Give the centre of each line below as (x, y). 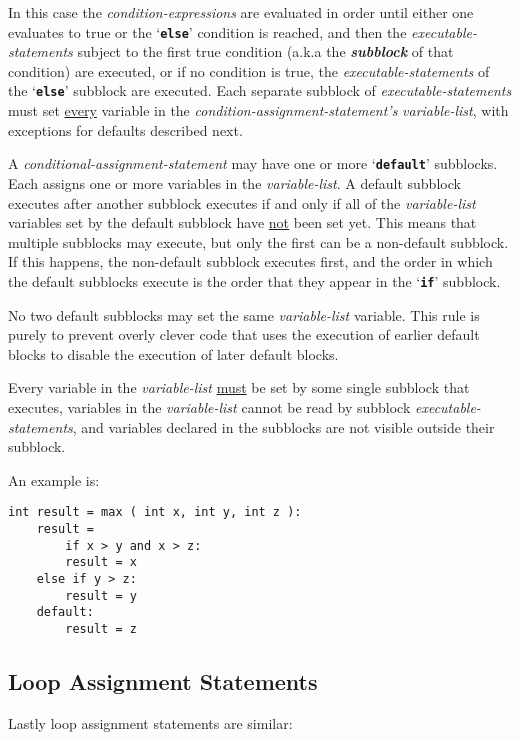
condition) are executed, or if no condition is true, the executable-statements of (249, 70)
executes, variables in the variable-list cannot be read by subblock (209, 406)
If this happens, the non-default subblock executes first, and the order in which (250, 261)
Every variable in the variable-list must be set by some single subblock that (239, 387)
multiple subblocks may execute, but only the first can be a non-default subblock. (258, 241)
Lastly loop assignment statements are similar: (150, 722)
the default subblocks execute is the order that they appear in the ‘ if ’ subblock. (254, 280)
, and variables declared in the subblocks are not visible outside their (283, 426)
